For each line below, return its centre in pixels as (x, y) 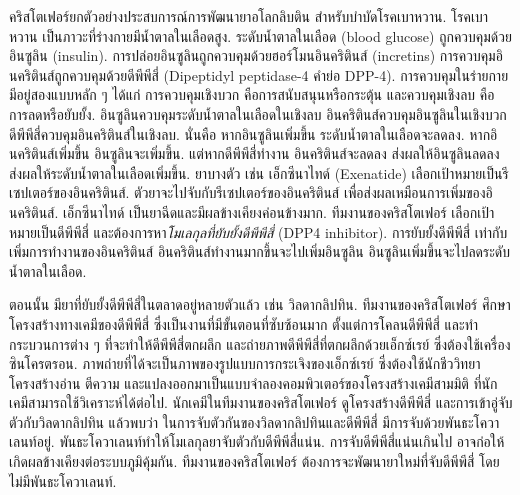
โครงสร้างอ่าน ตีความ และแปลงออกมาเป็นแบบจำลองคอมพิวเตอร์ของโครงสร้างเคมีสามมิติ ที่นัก (253, 382)
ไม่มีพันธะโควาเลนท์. (63, 480)
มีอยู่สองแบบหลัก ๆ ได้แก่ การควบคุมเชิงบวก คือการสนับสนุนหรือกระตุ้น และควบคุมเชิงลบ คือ (252, 94)
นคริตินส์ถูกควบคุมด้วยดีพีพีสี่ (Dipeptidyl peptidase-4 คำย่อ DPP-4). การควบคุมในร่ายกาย (259, 74)
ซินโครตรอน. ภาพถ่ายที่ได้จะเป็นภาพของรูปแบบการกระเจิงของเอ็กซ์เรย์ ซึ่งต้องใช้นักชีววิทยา (245, 363)
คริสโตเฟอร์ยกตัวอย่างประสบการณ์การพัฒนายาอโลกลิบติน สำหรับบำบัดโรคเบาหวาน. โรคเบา (249, 16)
